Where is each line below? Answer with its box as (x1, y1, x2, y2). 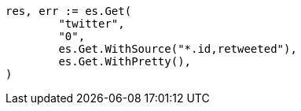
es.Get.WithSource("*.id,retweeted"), (58, 43, 297, 55)
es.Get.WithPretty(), (58, 55, 192, 68)
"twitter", (58, 17, 125, 30)
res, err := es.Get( (6, 5, 132, 17)
